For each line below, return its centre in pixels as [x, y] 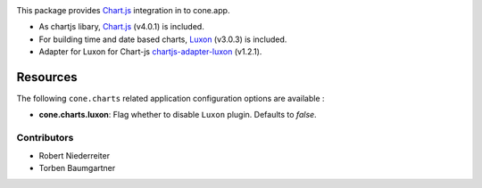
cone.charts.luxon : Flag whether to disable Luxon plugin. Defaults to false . [178, 115]
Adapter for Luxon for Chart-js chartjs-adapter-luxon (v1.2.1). [150, 52]
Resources [47, 77]
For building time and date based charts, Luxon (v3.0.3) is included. [163, 39]
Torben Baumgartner [77, 168]
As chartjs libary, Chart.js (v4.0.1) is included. [121, 27]
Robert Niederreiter [75, 155]
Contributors [45, 138]
